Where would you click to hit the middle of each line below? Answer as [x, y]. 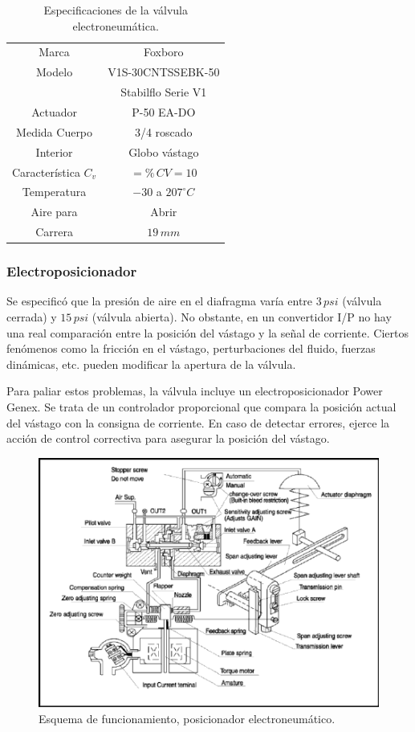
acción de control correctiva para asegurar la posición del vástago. [168, 438]
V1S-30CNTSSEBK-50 [164, 72]
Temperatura [54, 192]
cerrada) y [32, 316]
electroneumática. [116, 25]
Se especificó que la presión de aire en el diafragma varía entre [160, 301]
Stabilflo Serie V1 [164, 92]
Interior [54, 151]
